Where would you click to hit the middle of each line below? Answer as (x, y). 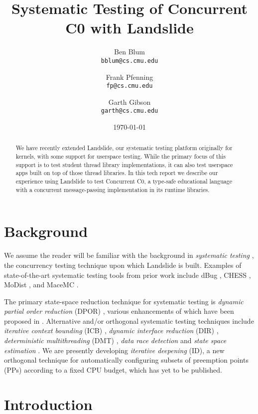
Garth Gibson (129, 102)
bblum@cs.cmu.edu (129, 61)
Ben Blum (129, 52)
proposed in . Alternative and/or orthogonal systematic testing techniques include (129, 320)
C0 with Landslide (129, 28)
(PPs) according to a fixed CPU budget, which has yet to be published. (113, 369)
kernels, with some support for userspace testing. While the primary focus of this (121, 156)
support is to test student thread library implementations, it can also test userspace (124, 164)
